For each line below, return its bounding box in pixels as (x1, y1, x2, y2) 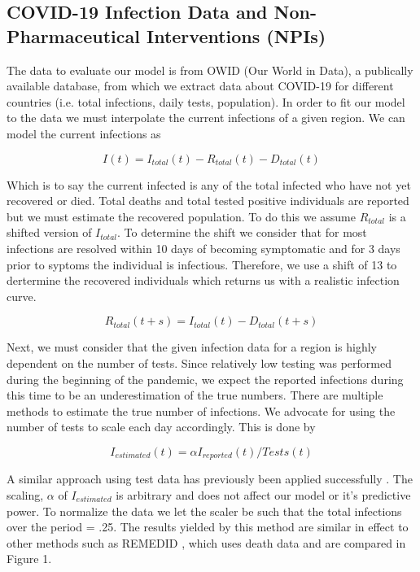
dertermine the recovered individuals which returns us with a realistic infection (7, 272, 400, 289)
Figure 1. (7, 550, 52, 567)
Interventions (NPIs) (146, 23, 326, 48)
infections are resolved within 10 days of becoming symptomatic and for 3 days (7, 239, 400, 256)
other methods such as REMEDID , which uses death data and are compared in (7, 534, 406, 551)
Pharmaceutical (7, 23, 140, 48)
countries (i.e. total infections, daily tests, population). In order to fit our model (7, 93, 405, 110)
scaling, (7, 486, 44, 503)
